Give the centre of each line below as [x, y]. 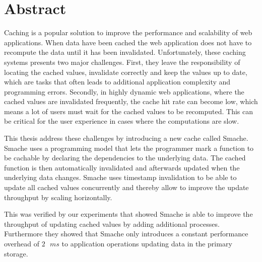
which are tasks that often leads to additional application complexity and [117, 82]
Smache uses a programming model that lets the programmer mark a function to [129, 148]
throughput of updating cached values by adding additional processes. [112, 224]
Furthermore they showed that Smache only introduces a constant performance [126, 234]
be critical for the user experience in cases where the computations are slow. [122, 121]
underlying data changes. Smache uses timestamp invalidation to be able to [120, 177]
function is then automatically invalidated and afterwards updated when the [122, 167]
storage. [16, 253]
